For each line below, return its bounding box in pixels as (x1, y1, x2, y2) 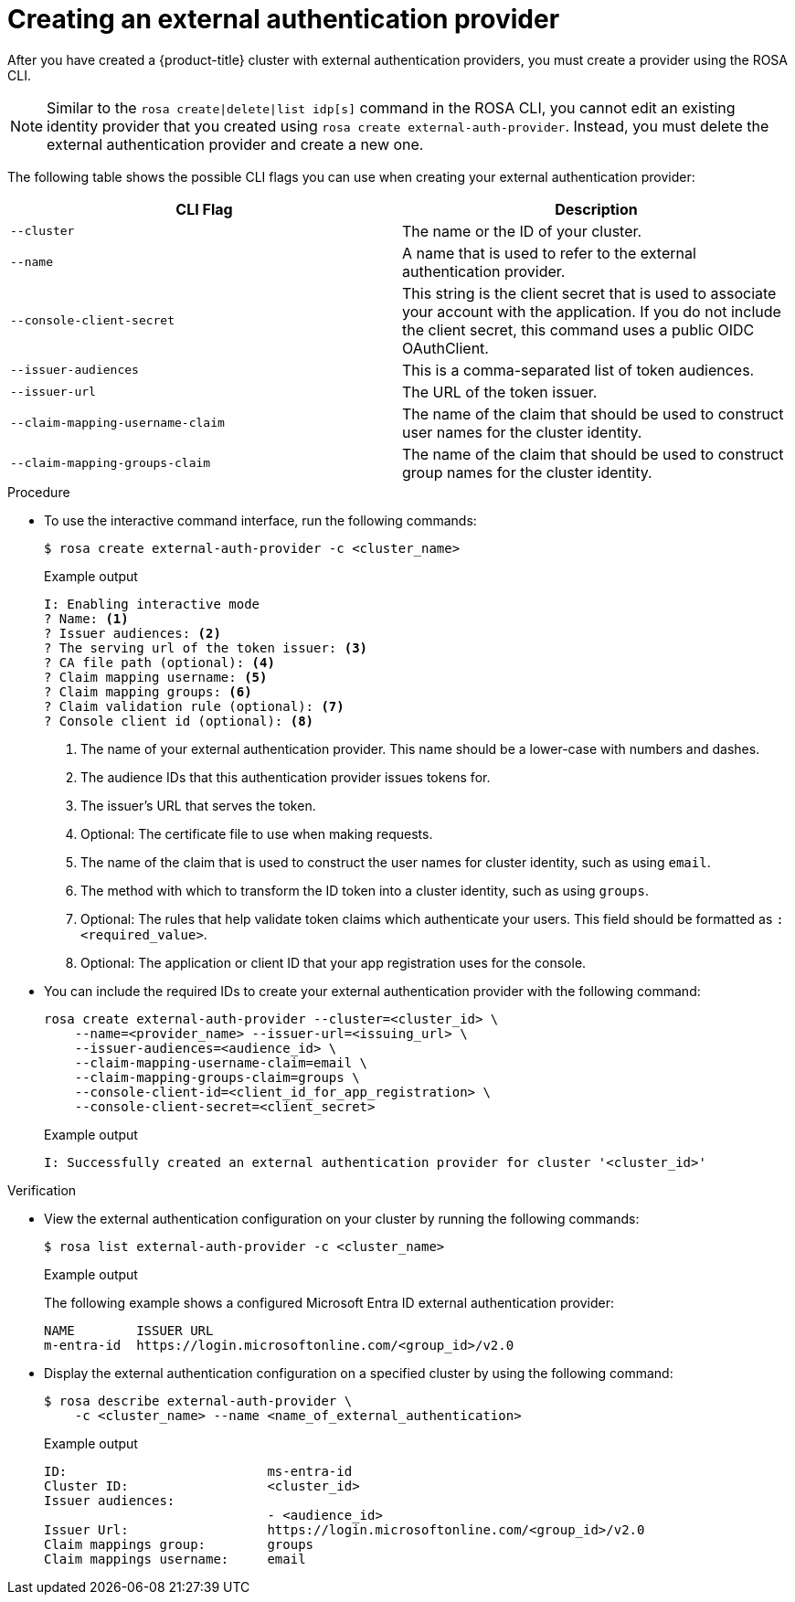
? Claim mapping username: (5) (44, 669, 268, 684)
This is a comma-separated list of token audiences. (402, 360, 755, 379)
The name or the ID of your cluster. (402, 221, 642, 240)
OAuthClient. (402, 338, 489, 357)
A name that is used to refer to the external (402, 243, 696, 262)
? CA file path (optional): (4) (44, 654, 275, 670)
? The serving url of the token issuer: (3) (44, 640, 368, 655)
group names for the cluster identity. (402, 462, 652, 482)
